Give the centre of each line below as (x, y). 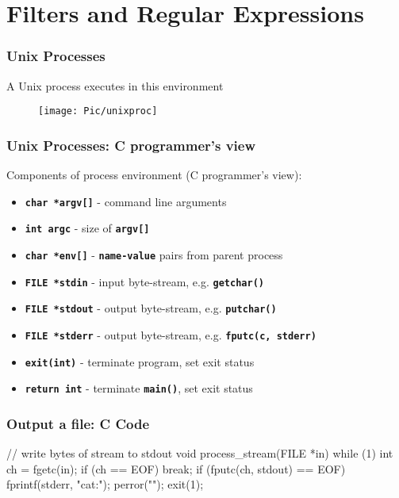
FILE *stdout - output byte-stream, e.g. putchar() (151, 308)
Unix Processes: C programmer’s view (131, 145)
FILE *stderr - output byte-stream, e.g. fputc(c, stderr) (171, 334)
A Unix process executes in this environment (115, 85)
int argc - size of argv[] (87, 228)
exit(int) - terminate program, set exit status (140, 361)
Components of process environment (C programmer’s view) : (154, 175)
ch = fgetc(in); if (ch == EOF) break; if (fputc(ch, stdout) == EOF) (176, 468)
